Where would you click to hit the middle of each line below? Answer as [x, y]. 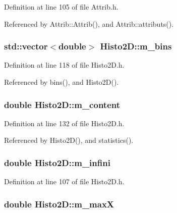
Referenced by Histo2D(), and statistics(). [69, 140]
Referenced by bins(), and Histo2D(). [62, 82]
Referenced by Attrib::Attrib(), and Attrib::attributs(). [89, 23]
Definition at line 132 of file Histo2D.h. [64, 123]
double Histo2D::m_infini [57, 162]
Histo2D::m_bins [136, 46]
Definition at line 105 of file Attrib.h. [61, 7]
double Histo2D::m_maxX [59, 204]
